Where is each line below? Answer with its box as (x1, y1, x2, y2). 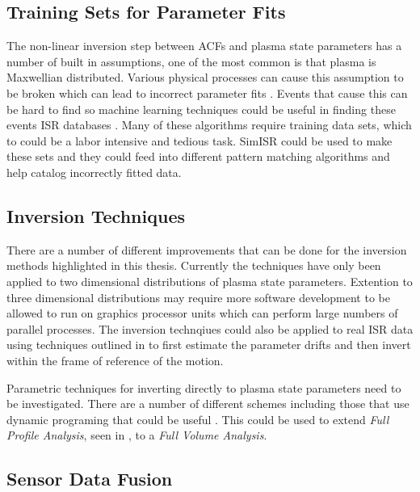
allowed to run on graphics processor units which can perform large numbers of (6, 305, 398, 322)
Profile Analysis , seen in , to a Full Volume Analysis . (6, 427, 267, 444)
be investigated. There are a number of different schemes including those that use (6, 395, 409, 412)
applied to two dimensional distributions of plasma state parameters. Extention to (6, 272, 413, 289)
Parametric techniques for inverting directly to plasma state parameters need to (6, 379, 401, 396)
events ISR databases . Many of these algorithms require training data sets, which (6, 116, 412, 133)
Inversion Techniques (6, 203, 185, 228)
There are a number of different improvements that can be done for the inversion (6, 241, 407, 258)
